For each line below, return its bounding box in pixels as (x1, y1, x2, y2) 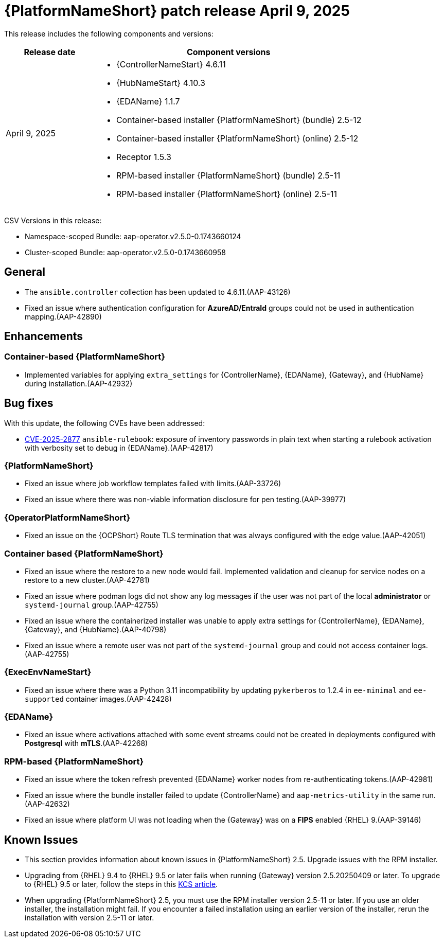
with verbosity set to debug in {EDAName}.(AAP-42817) (25, 443, 214, 452)
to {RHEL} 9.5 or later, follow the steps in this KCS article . (25, 880, 218, 888)
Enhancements (4, 330, 83, 343)
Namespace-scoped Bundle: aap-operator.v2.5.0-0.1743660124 (25, 232, 241, 241)
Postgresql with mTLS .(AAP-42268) (25, 739, 148, 748)
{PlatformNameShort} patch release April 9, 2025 (4, 2, 350, 20)
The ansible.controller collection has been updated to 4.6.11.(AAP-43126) (25, 287, 291, 296)
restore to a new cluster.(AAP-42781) (25, 575, 150, 584)
